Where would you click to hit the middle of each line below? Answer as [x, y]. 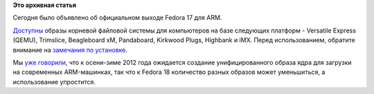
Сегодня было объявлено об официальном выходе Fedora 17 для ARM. [117, 18]
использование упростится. [54, 82]
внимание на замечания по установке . [70, 50]
